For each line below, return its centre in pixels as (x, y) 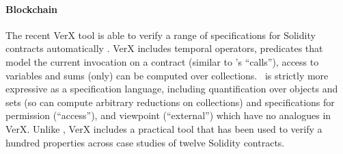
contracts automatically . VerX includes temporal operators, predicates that (164, 48)
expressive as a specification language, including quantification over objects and (172, 89)
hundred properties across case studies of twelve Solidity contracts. (145, 142)
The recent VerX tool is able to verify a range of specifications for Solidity (161, 35)
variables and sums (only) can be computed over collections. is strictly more (167, 75)
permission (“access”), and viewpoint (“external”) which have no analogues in (168, 115)
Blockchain (32, 9)
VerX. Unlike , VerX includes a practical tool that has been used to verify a (164, 128)
